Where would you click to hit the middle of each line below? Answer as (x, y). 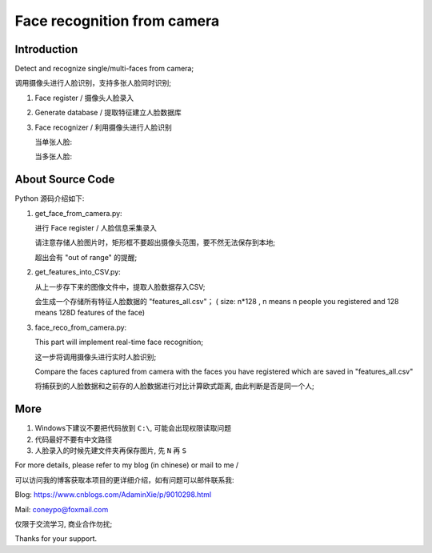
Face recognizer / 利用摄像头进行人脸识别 (103, 127)
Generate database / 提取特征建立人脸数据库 (108, 113)
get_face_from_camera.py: (79, 213)
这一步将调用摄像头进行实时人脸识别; (96, 357)
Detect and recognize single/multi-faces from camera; (104, 69)
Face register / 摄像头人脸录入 (84, 98)
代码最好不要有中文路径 (73, 439)
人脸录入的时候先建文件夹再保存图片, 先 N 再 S (111, 451)
